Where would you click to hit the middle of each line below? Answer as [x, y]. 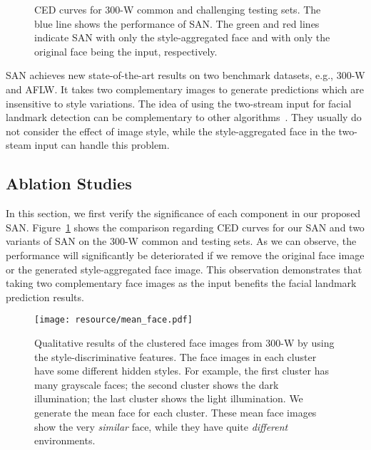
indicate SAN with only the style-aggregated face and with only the [182, 37]
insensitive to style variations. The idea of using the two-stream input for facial [179, 103]
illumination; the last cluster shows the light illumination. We [169, 398]
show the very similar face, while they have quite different [161, 426]
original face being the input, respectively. [126, 51]
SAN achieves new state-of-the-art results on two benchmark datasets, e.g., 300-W [185, 75]
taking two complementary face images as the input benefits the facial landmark [181, 283]
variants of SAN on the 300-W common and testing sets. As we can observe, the [181, 241]
